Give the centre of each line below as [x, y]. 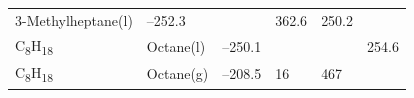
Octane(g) [177, 73]
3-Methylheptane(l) [74, 19]
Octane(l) [176, 45]
